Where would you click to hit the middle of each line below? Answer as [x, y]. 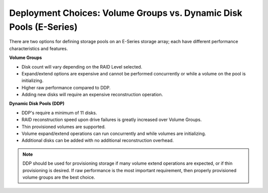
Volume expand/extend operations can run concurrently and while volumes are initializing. [114, 133]
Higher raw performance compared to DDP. [66, 87]
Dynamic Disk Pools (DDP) [37, 104]
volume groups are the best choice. [59, 177]
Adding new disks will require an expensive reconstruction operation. [92, 95]
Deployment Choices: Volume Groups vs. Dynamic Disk [126, 13]
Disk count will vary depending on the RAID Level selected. [82, 66]
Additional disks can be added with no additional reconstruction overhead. [98, 140]
